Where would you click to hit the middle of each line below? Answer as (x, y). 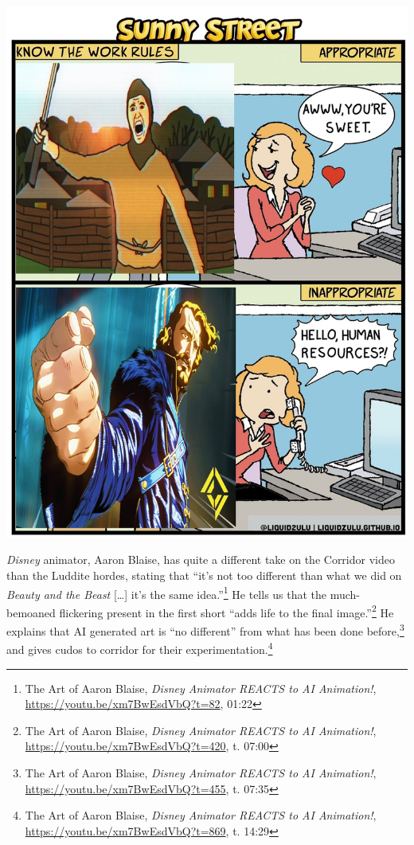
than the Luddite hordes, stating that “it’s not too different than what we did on (204, 575)
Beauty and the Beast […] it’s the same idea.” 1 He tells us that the (167, 593)
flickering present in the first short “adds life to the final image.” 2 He (227, 611)
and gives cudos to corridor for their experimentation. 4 (140, 648)
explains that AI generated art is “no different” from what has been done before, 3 (205, 630)
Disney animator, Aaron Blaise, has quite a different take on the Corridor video (201, 559)
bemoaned (31, 612)
